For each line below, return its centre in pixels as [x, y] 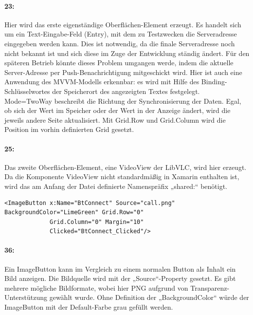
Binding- [214, 82]
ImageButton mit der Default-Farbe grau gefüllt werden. [89, 307]
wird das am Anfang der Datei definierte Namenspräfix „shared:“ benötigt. [116, 186]
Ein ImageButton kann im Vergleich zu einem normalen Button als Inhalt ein [120, 269]
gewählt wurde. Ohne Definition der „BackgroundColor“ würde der [149, 297]
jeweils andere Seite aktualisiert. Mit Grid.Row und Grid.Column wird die [115, 120]
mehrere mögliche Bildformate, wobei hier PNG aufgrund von [96, 287]
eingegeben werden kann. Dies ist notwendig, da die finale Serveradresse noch [120, 43]
